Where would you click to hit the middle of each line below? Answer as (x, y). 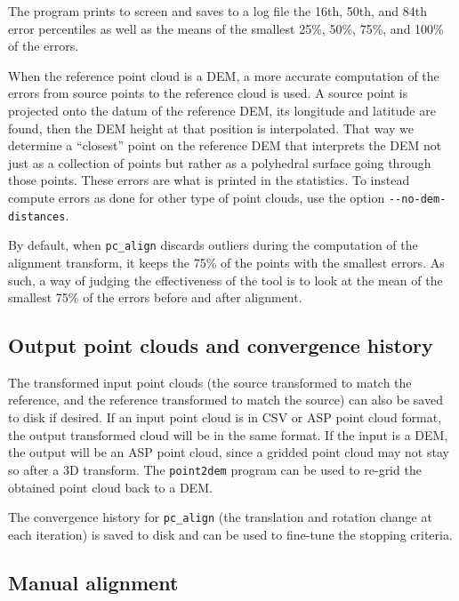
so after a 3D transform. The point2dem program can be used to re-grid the (215, 469)
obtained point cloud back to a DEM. (110, 487)
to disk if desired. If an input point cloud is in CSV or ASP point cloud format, (225, 417)
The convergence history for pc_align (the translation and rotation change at (220, 517)
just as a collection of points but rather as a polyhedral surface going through (220, 162)
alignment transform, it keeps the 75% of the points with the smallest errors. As (226, 262)
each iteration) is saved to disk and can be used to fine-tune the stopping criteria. (230, 534)
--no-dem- (417, 199)
